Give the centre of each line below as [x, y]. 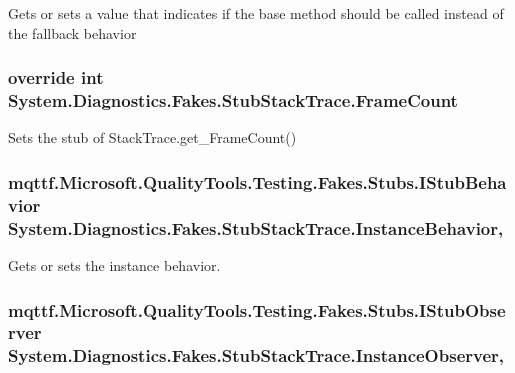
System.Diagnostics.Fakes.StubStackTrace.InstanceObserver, [256, 355]
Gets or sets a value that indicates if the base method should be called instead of [256, 13]
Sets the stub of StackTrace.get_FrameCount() [152, 137]
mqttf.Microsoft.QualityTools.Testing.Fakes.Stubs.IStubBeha [257, 181]
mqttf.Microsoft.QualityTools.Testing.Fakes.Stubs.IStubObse [257, 309]
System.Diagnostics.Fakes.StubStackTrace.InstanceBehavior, [256, 227]
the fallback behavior [72, 32]
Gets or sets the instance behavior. [114, 264]
